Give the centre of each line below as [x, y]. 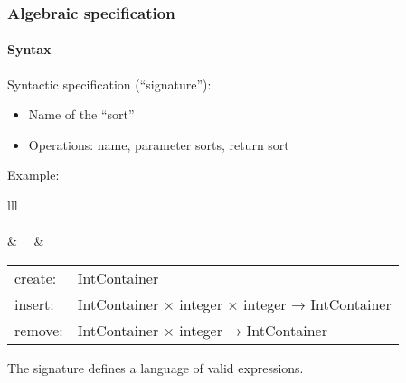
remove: [39, 330]
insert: [34, 304]
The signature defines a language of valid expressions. [156, 367]
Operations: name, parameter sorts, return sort [159, 144]
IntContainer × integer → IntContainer [202, 330]
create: [36, 277]
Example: [33, 175]
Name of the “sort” [81, 114]
